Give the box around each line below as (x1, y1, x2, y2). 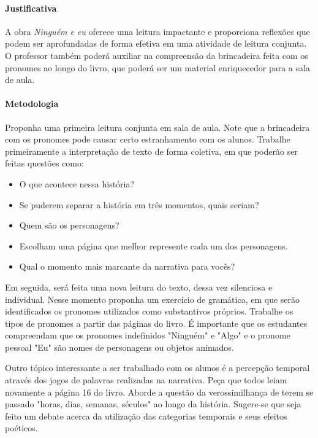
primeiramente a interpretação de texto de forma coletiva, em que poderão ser (5, 144, 298, 157)
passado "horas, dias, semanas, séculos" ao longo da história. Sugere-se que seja (5, 397, 301, 410)
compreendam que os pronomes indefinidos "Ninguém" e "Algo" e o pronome (5, 329, 290, 342)
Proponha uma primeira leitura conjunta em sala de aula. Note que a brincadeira (5, 120, 310, 133)
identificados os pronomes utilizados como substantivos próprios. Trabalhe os (5, 305, 293, 318)
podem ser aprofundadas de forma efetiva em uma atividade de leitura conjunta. (5, 37, 307, 50)
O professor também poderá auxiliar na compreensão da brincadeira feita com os (5, 49, 308, 61)
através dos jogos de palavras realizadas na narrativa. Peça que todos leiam (5, 373, 287, 386)
